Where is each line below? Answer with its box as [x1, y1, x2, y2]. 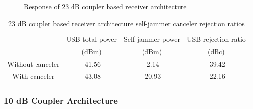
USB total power [66, 34, 117, 44]
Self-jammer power [123, 34, 180, 44]
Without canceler [7, 59, 60, 69]
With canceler [12, 71, 55, 81]
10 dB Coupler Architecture [4, 94, 118, 106]
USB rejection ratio [186, 34, 246, 44]
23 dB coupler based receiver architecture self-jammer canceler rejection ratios [8, 18, 245, 28]
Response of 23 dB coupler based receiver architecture [24, 1, 187, 11]
